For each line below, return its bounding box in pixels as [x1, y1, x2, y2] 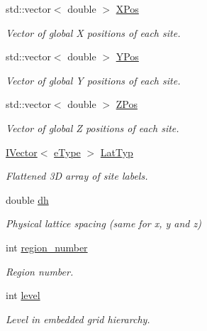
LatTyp [100, 144, 133, 159]
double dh [6, 192, 49, 207]
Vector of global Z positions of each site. [6, 120, 179, 135]
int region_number [6, 239, 88, 254]
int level [6, 288, 40, 303]
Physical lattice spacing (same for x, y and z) [6, 216, 201, 231]
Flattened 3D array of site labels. [6, 168, 148, 183]
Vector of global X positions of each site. [6, 25, 181, 40]
